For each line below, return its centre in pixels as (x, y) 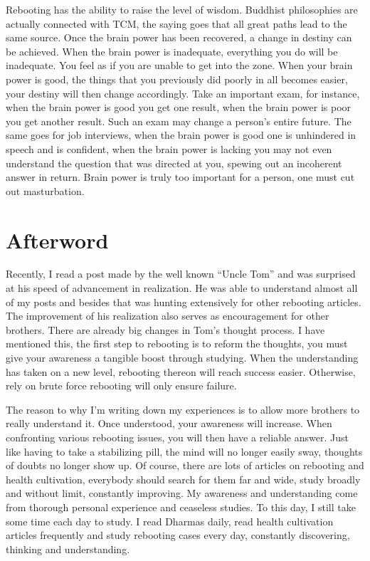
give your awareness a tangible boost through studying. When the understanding (182, 357)
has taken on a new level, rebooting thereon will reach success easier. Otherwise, (181, 371)
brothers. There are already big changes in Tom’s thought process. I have (165, 329)
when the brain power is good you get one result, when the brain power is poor (179, 107)
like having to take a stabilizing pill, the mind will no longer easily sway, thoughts (184, 451)
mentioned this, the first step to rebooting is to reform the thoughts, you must (177, 344)
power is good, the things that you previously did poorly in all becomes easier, (177, 79)
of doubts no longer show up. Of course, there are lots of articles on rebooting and (185, 465)
